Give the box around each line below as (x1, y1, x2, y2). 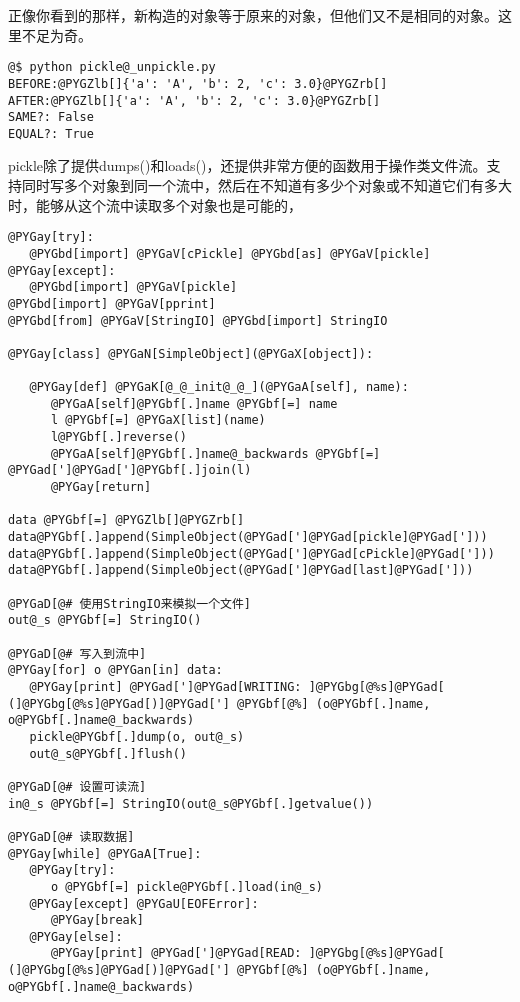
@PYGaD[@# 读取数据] (8, 829, 135, 844)
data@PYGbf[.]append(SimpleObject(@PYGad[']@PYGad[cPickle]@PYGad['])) (8, 546, 495, 561)
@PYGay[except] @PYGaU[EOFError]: (29, 896, 259, 911)
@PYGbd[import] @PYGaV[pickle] (29, 280, 238, 295)
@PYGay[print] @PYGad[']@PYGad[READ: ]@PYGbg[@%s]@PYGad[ (50, 946, 445, 961)
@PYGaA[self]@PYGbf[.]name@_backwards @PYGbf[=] (50, 446, 381, 461)
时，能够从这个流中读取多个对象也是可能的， (8, 194, 302, 215)
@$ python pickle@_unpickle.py (8, 60, 216, 75)
